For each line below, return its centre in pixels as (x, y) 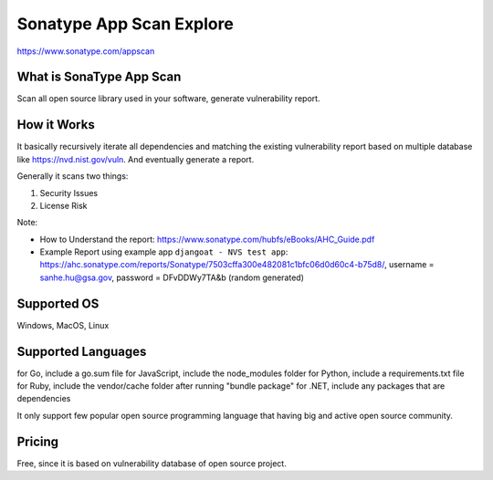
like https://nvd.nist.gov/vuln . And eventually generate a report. (136, 159)
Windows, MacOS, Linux (63, 325)
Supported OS (58, 303)
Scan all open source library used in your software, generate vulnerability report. (168, 99)
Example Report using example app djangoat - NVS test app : (164, 252)
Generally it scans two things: (73, 176)
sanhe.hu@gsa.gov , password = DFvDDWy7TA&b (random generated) (172, 277)
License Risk (63, 205)
